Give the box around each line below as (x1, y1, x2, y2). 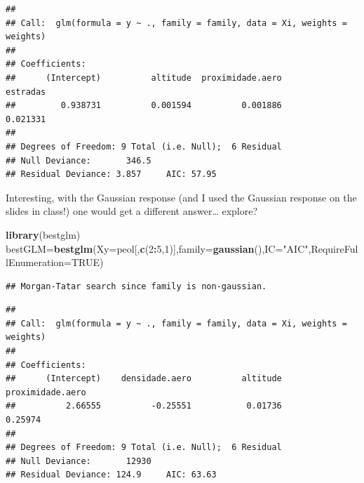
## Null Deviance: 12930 (6, 456, 151, 466)
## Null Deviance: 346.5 (6, 155, 151, 166)
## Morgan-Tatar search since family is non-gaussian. (6, 281, 267, 291)
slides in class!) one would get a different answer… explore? (6, 204, 258, 218)
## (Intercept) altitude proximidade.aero (6, 72, 282, 83)
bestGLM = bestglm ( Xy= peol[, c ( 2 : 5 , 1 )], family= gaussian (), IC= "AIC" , (6, 241, 311, 256)
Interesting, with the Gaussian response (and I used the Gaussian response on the (6, 190, 357, 204)
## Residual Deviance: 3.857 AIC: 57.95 (6, 169, 217, 180)
